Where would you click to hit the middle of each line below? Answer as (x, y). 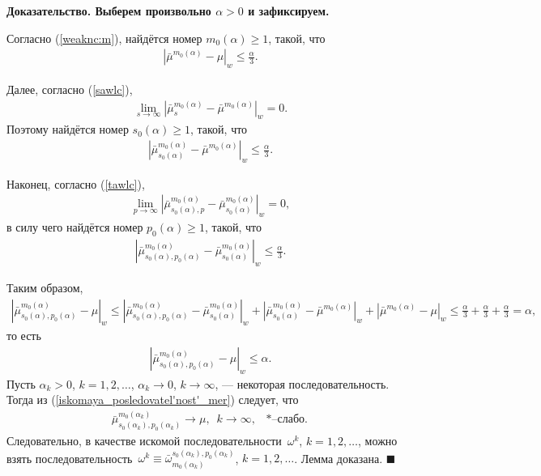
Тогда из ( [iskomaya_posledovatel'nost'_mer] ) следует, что (153, 399)
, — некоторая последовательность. (302, 383)
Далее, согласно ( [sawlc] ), (70, 89)
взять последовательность (70, 458)
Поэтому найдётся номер (68, 129)
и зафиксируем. (289, 11)
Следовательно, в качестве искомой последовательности (144, 441)
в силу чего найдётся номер (75, 227)
